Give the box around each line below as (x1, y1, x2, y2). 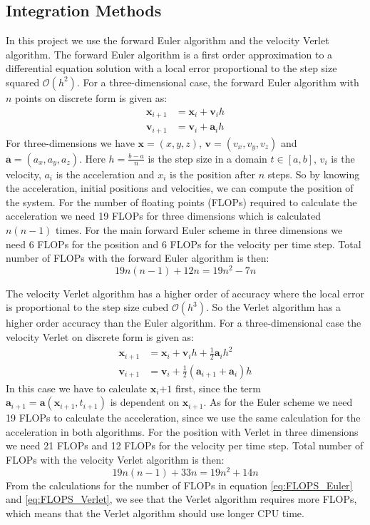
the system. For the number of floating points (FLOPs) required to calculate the (6, 194, 357, 209)
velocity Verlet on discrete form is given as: (6, 329, 194, 344)
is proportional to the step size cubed (6, 300, 169, 315)
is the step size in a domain (148, 151, 267, 165)
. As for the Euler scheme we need (203, 394, 353, 409)
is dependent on (110, 394, 180, 409)
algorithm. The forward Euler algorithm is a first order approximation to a (6, 46, 333, 61)
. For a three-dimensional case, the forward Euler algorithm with (76, 74, 359, 89)
